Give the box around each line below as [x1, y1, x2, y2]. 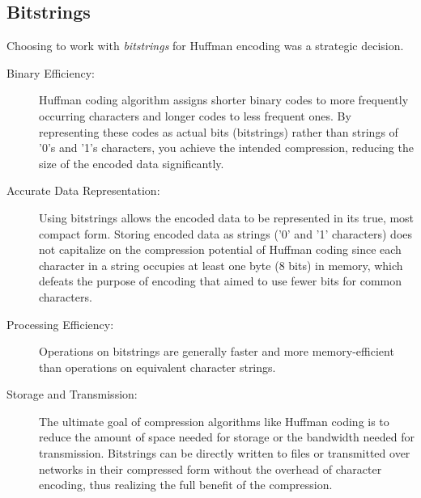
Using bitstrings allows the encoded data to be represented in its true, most [39, 209, 415, 226]
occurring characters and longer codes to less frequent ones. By [39, 107, 351, 124]
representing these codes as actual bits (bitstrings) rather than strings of [39, 123, 398, 140]
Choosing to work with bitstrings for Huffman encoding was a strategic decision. [6, 37, 404, 54]
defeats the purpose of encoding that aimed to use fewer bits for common [39, 272, 402, 289]
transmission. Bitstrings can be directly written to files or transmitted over [39, 445, 410, 462]
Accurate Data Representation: [6, 182, 160, 199]
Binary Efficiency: [6, 64, 95, 81]
